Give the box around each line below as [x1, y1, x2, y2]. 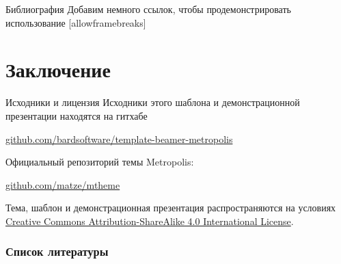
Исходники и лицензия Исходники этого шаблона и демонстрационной [5, 95, 300, 109]
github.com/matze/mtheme [5, 177, 120, 192]
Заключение [5, 55, 111, 83]
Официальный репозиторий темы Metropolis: [5, 155, 194, 169]
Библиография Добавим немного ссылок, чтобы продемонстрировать [5, 2, 291, 16]
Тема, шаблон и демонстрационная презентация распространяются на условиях [5, 200, 336, 215]
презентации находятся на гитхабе [5, 108, 148, 122]
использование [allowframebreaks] [5, 15, 146, 29]
